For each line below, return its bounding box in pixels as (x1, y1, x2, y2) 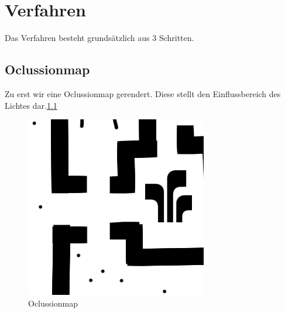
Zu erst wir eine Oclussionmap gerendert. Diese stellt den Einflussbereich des (5, 87, 281, 99)
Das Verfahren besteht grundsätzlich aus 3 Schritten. (5, 32, 194, 44)
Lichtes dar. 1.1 (5, 99, 57, 111)
